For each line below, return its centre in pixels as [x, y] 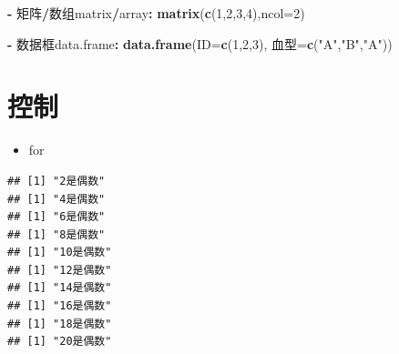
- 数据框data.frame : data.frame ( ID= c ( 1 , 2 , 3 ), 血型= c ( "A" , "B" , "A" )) [200, 43]
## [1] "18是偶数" [60, 324]
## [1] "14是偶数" [60, 288]
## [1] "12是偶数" [60, 270]
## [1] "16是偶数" [60, 306]
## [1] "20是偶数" [60, 342]
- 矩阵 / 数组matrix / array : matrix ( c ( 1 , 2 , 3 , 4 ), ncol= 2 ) [156, 13]
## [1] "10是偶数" [60, 253]
